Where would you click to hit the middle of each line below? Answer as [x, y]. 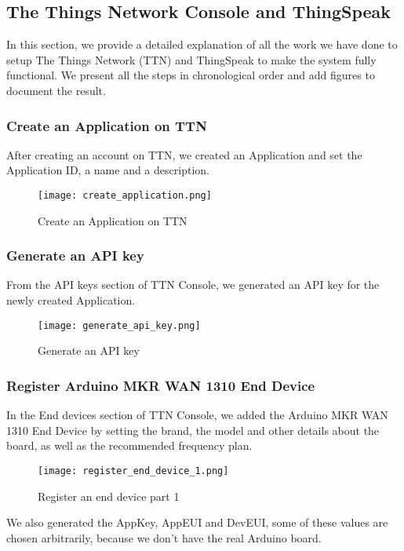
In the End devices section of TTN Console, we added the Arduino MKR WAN [197, 415]
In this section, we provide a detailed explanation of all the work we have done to [202, 44]
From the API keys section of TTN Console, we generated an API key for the [193, 285]
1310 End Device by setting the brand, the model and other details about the [193, 430]
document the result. [56, 90]
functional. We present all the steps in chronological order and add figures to [191, 75]
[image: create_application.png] [125, 195]
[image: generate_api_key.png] [119, 325]
